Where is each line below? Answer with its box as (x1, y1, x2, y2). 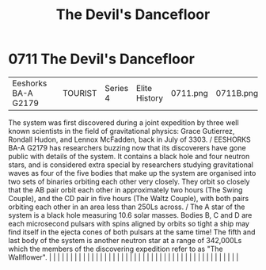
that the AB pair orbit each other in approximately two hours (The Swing (8, 184, 243, 195)
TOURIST (62, 87, 97, 98)
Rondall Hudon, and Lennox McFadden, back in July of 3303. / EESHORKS (8, 135, 251, 144)
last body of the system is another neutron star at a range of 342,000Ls (8, 235, 242, 245)
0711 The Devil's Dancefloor (8, 50, 196, 68)
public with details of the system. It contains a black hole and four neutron (8, 151, 250, 161)
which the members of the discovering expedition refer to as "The (8, 244, 223, 253)
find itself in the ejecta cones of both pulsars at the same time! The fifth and (8, 227, 256, 237)
